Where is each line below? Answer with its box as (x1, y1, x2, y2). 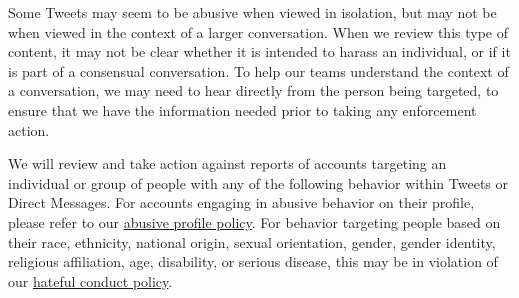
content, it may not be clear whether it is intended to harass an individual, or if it (8, 41, 511, 62)
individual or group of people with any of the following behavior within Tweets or (8, 172, 509, 193)
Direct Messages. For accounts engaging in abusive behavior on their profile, (8, 192, 475, 213)
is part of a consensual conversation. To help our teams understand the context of (8, 60, 509, 81)
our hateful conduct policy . (8, 270, 173, 291)
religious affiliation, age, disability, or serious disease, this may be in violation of (8, 251, 498, 272)
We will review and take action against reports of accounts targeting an (8, 153, 447, 174)
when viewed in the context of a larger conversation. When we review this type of (8, 21, 508, 42)
